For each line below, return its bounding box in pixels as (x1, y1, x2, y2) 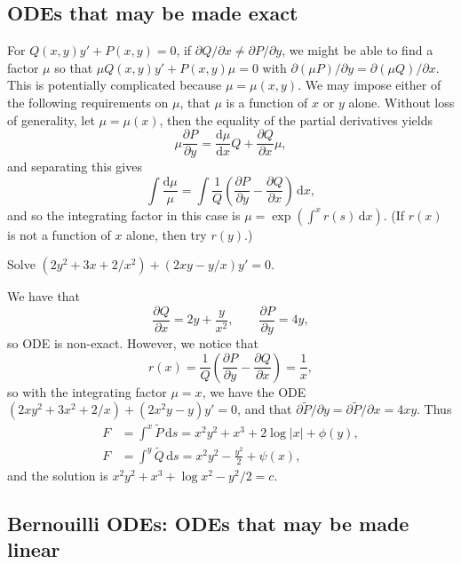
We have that (7, 287, 81, 306)
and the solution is (7, 465, 108, 484)
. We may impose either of (298, 75, 441, 94)
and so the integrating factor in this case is (7, 205, 241, 224)
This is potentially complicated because (7, 75, 222, 94)
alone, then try (126, 225, 207, 243)
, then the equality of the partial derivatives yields (159, 110, 433, 129)
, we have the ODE (202, 382, 306, 401)
